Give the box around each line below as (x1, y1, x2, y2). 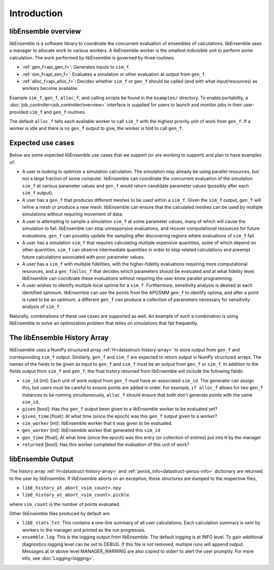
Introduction (9, 8, 63, 19)
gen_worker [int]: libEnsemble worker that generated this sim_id (22, 427, 161, 433)
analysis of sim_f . (22, 304, 61, 310)
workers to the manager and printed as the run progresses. (22, 527, 146, 533)
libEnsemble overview (9, 27, 81, 36)
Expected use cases (9, 139, 75, 147)
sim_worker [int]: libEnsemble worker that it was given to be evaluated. (22, 420, 173, 427)
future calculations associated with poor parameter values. (22, 254, 145, 260)
